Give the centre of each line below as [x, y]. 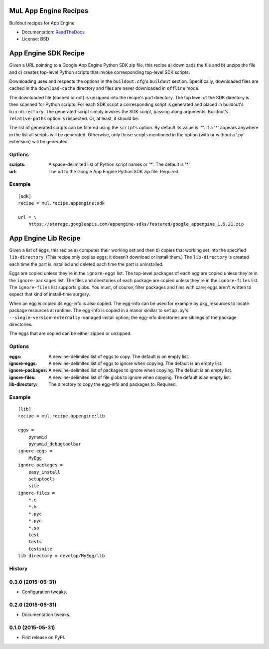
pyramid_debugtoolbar [55, 444]
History [18, 568]
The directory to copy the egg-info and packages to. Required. [113, 384]
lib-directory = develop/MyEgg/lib [62, 556]
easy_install [44, 472]
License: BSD [35, 39]
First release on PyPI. [44, 638]
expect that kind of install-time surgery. [50, 294]
